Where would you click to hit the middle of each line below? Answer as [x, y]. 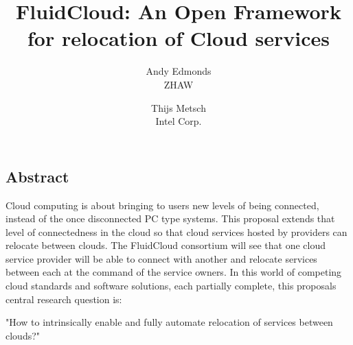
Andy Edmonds [179, 71]
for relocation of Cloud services [179, 38]
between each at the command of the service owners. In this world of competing [174, 272]
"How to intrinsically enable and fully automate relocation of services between [169, 322]
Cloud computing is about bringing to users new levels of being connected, [162, 205]
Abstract [37, 176]
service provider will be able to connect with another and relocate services [161, 258]
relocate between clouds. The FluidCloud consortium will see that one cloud [166, 245]
